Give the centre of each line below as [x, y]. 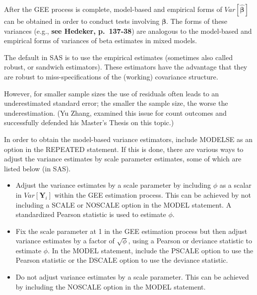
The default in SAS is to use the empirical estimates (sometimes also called [118, 57]
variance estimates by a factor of [65, 241]
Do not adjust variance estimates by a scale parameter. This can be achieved [132, 277]
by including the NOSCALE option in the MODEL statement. [111, 286]
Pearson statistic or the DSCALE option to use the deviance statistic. [122, 260]
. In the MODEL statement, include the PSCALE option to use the [151, 250]
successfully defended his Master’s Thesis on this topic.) [89, 122]
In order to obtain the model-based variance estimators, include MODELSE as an [128, 139]
